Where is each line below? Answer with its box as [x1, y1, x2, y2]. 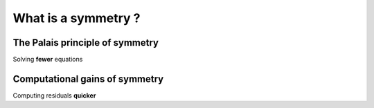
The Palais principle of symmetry [12, 37, 159, 48]
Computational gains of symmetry [12, 73, 164, 84]
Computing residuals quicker [12, 91, 96, 100]
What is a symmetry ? [12, 10, 141, 26]
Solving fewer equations [12, 55, 83, 64]
